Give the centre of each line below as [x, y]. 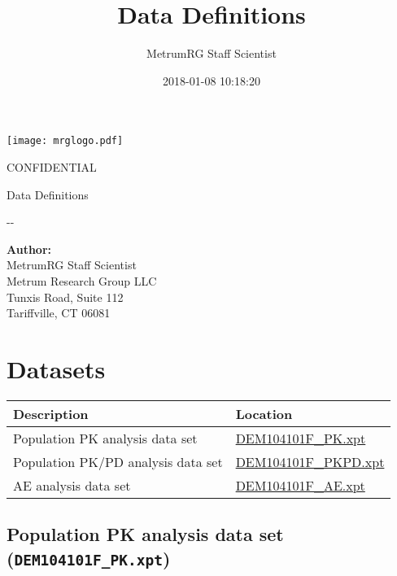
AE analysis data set [72, 485]
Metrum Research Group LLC [82, 280]
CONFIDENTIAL [52, 166]
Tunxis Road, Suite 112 [65, 297]
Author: [29, 249]
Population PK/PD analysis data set [118, 461]
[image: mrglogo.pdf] [65, 141]
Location [264, 413]
